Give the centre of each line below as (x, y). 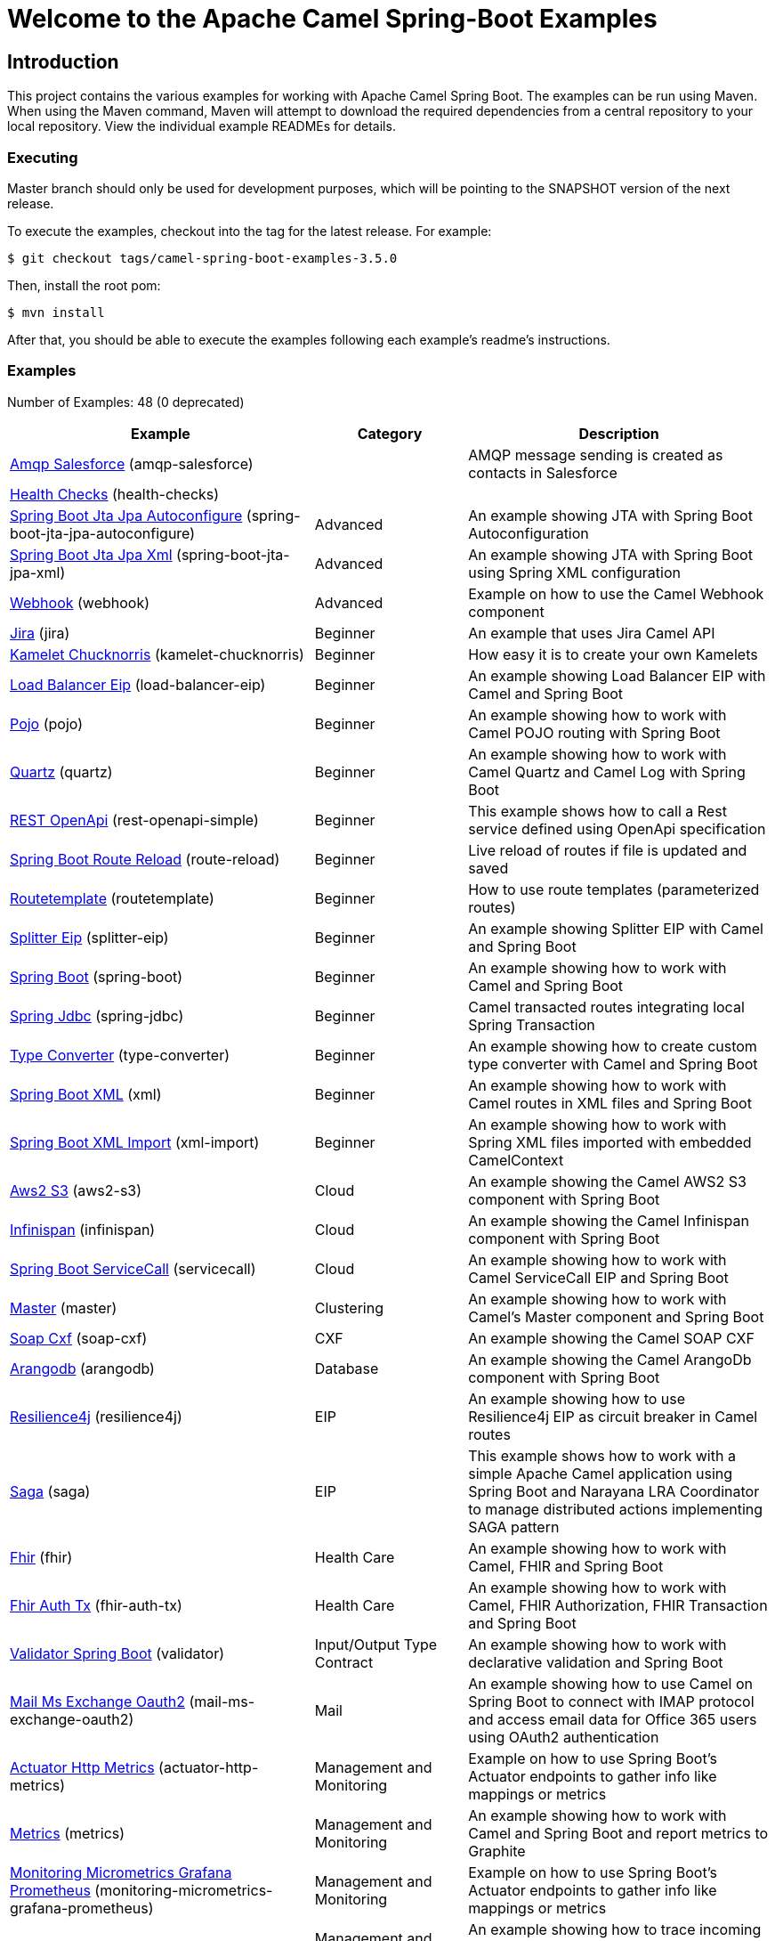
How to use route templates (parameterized (614, 889)
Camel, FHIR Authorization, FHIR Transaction (618, 1605)
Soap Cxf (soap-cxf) (79, 1338)
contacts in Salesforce (543, 472)
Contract (344, 1662)
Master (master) (64, 1308)
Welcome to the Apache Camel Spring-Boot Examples (332, 19)
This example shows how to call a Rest (597, 811)
